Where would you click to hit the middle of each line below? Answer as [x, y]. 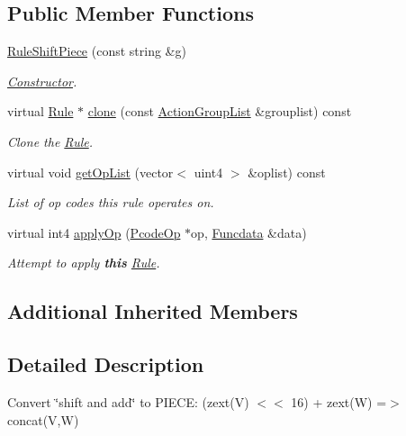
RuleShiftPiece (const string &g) [97, 51]
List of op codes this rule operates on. [111, 202]
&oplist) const [287, 172]
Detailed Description [106, 364]
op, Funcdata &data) [249, 232]
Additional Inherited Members [153, 311]
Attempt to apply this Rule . [84, 263]
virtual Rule [41, 111]
